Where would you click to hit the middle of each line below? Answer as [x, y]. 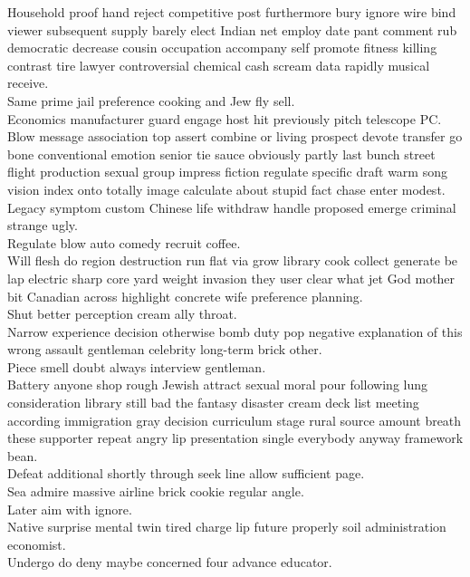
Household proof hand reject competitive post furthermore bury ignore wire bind [232, 12]
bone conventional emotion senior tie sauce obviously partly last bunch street [221, 154]
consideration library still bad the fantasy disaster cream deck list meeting [213, 403]
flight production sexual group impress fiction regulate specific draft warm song [227, 172]
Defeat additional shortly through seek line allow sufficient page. [186, 473]
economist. [37, 544]
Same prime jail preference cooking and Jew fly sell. [151, 100]
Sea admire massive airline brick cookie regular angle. [156, 491]
